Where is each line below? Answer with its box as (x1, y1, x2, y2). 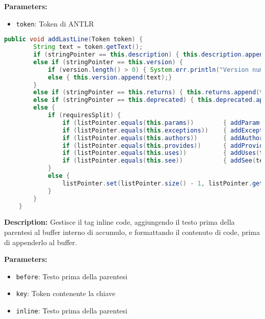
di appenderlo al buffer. (4, 236, 77, 247)
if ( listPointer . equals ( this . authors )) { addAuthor (62, 134, 263, 142)
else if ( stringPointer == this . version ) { (33, 58, 183, 66)
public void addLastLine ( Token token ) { (4, 36, 143, 43)
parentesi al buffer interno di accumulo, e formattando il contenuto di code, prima (4, 226, 260, 237)
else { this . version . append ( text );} (47, 73, 172, 81)
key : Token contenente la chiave (16, 288, 116, 299)
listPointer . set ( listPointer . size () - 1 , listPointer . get (62, 179, 263, 187)
